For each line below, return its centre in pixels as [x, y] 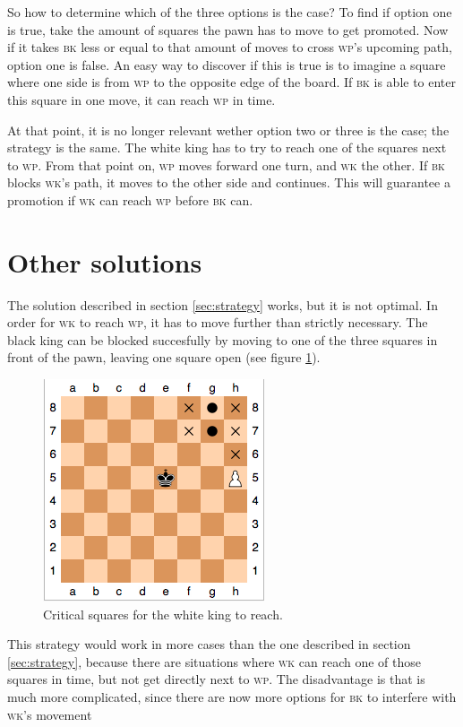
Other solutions [105, 261]
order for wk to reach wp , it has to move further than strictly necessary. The [218, 322]
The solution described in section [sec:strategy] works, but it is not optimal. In [223, 304]
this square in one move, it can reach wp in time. [141, 99]
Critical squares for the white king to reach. [163, 614]
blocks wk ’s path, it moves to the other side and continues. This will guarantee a [229, 182]
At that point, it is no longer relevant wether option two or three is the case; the [228, 130]
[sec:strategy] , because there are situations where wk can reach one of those [214, 661]
